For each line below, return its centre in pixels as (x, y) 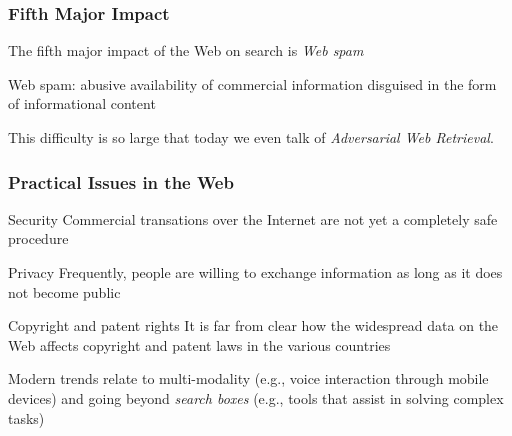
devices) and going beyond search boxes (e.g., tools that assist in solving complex (256, 397)
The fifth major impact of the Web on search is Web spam (186, 50)
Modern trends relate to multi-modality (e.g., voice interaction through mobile (248, 378)
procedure (38, 238)
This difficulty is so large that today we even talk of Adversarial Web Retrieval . (251, 137)
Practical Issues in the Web (121, 181)
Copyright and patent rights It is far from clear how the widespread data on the (253, 325)
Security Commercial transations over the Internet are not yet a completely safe (253, 218)
